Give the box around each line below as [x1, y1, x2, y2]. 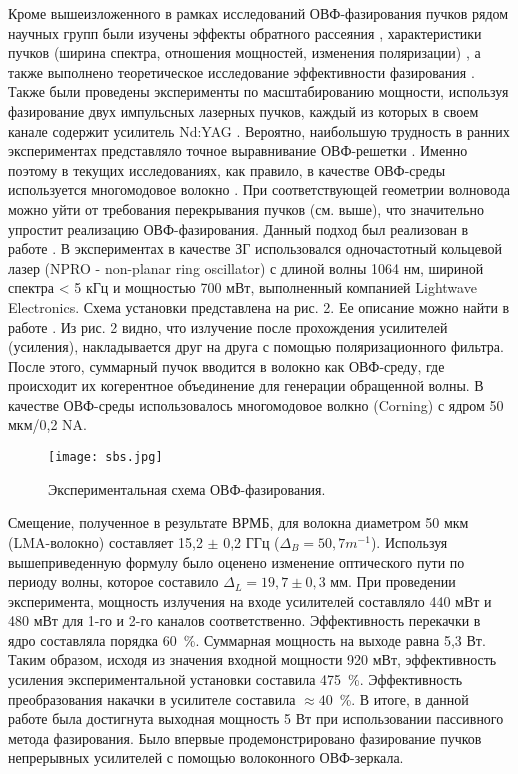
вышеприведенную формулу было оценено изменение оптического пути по [8, 551, 465, 572]
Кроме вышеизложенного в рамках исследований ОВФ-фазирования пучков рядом [8, 3, 509, 23]
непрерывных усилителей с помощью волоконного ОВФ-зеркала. [8, 747, 404, 768]
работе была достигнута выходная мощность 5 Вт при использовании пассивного [8, 708, 504, 729]
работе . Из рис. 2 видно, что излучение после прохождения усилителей [8, 316, 448, 337]
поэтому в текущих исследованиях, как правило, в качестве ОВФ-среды [8, 159, 446, 180]
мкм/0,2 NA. [8, 414, 87, 435]
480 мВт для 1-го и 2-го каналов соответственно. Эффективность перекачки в [8, 610, 481, 631]
